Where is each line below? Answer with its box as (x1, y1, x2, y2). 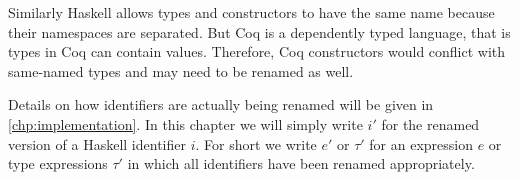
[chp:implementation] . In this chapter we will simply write (8, 113, 363, 134)
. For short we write (195, 133, 317, 154)
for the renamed (381, 113, 480, 134)
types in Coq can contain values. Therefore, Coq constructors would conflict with (8, 41, 506, 62)
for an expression (369, 133, 474, 154)
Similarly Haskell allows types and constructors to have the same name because (8, 2, 495, 22)
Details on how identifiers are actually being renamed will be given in (8, 94, 434, 115)
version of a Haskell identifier (8, 133, 186, 154)
